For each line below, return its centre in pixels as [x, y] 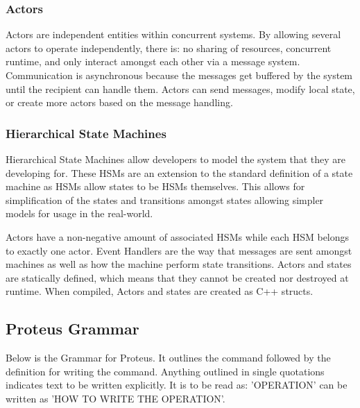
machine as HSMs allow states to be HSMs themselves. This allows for [155, 186]
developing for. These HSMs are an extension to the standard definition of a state [179, 172]
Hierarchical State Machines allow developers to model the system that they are [176, 159]
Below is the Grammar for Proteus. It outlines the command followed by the [168, 358]
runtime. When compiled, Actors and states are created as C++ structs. [160, 291]
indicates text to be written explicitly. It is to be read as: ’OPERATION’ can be [177, 385]
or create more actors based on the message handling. [119, 102]
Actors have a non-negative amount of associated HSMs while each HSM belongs [178, 236]
